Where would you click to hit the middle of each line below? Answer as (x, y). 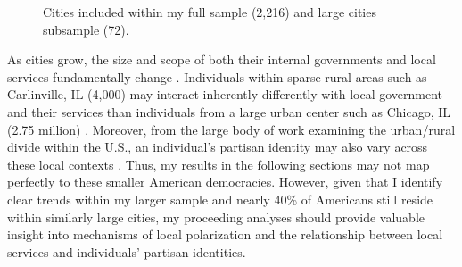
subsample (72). (86, 29)
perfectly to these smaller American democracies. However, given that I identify (225, 182)
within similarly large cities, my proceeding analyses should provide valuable (216, 217)
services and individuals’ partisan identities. (127, 251)
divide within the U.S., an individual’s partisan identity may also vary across (218, 147)
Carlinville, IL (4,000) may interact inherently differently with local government (225, 94)
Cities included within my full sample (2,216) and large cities (210, 12)
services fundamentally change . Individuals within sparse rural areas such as (217, 76)
